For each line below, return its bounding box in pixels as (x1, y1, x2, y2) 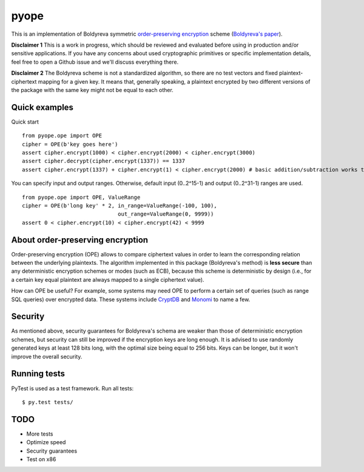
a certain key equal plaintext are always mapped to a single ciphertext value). (11, 276, 204, 283)
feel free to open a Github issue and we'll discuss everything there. (11, 58, 179, 65)
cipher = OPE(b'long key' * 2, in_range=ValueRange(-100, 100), (22, 202, 218, 209)
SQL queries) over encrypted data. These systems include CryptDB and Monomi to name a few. (11, 296, 251, 303)
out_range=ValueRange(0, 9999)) (117, 211, 214, 218)
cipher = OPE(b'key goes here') (22, 141, 118, 148)
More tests (26, 430, 54, 437)
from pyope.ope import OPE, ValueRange (22, 194, 141, 201)
